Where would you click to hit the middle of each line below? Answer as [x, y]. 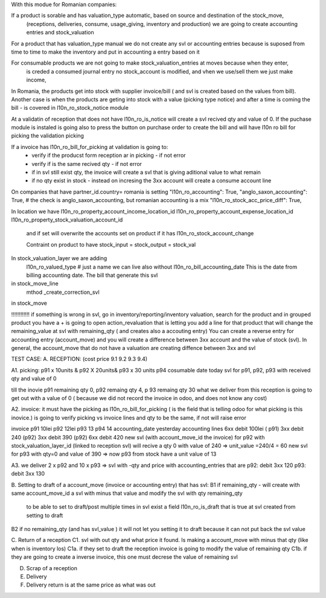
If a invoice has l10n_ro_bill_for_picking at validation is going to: [90, 147]
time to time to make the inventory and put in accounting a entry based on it [105, 52]
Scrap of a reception [52, 568]
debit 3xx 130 [28, 474]
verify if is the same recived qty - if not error [87, 164]
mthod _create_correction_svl [63, 292]
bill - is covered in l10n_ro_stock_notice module [70, 108]
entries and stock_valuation [60, 33]
